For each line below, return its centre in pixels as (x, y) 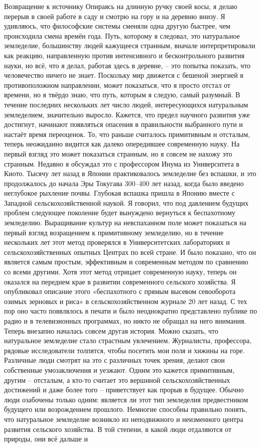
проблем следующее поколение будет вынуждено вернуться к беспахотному (120, 212)
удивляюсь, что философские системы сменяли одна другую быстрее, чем (117, 26)
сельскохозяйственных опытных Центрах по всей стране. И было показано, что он (130, 252)
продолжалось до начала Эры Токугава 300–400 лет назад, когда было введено (124, 183)
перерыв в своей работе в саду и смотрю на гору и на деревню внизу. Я (115, 16)
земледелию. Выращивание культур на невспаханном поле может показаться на (125, 222)
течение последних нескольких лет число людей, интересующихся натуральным (126, 104)
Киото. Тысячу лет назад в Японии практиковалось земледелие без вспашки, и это (130, 173)
